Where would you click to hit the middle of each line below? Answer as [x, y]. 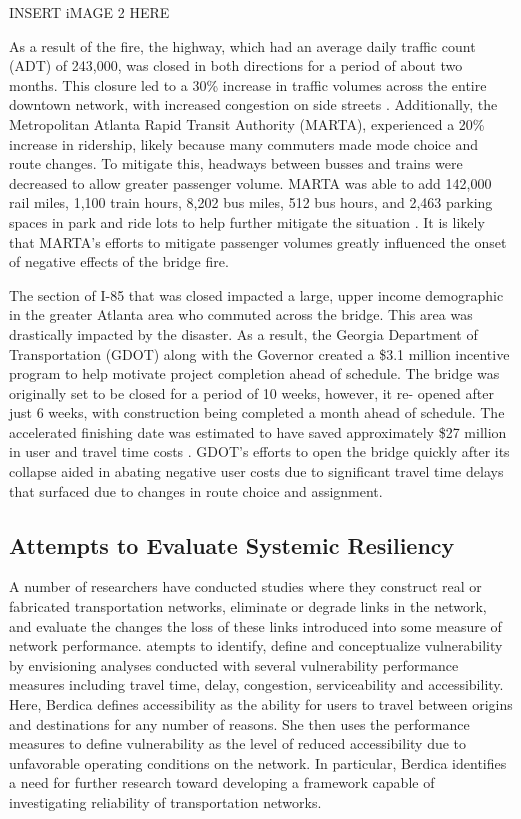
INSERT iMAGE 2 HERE [89, 12]
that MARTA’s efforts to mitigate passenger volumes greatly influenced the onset [258, 241]
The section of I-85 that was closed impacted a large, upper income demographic [256, 294]
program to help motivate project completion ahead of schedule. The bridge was [254, 373]
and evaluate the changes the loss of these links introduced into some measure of [255, 625]
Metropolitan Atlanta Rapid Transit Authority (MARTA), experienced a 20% [247, 123]
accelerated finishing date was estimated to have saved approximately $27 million [258, 431]
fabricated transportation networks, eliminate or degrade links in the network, [248, 606]
